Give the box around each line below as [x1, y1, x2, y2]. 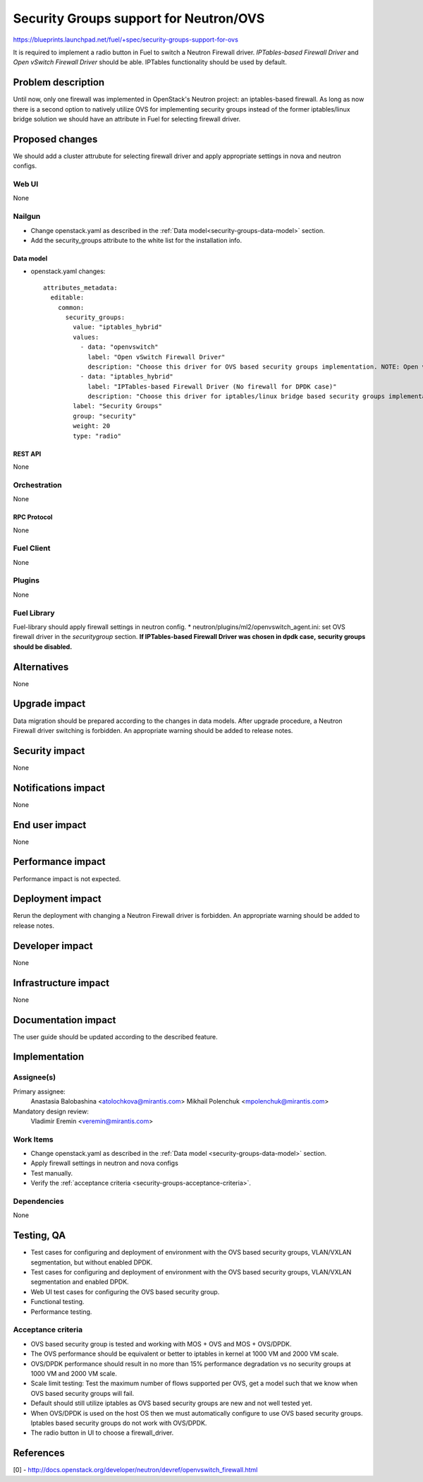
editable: [50, 294, 85, 301]
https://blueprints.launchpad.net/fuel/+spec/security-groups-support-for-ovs [13, 35, 239, 44]
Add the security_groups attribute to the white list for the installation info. [30, 236, 243, 244]
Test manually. [30, 1169, 73, 1177]
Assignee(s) [13, 1072, 56, 1082]
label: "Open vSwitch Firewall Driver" [87, 353, 226, 361]
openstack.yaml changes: [30, 267, 106, 275]
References [13, 1447, 65, 1459]
